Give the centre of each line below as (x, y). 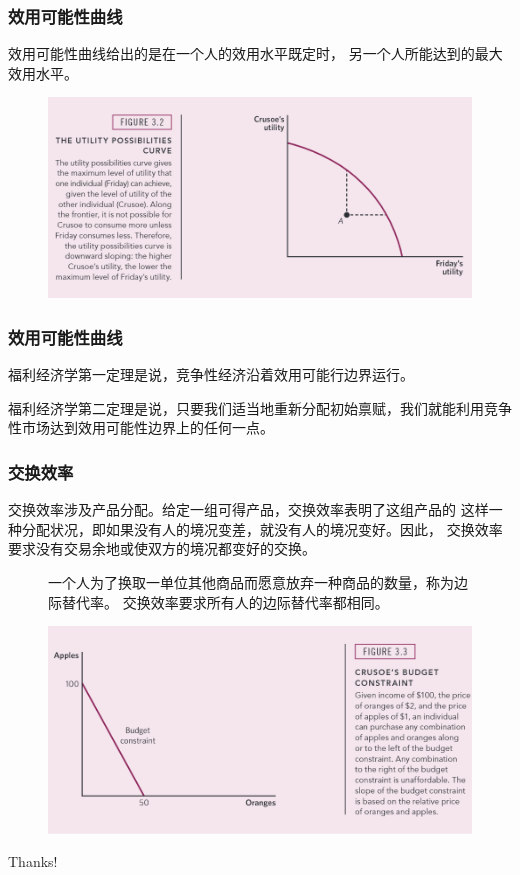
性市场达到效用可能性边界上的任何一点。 (141, 427)
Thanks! (33, 861)
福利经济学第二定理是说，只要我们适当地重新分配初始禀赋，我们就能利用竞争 (260, 407)
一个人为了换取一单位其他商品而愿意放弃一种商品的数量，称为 (251, 582)
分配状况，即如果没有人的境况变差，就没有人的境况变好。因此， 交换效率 (262, 528)
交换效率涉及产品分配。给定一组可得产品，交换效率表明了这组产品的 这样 (248, 509)
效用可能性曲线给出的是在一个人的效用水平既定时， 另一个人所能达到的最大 (255, 53)
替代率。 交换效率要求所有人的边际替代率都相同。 (225, 601)
